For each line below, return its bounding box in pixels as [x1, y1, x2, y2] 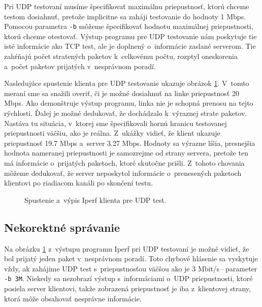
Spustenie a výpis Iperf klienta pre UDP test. [24, 194, 167, 205]
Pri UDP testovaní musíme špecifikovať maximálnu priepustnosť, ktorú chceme [4, 1, 249, 11]
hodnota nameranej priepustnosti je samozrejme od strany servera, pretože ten [4, 147, 248, 158]
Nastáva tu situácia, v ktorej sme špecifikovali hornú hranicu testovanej [4, 117, 227, 128]
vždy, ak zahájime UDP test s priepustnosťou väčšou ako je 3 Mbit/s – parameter [4, 263, 257, 273]
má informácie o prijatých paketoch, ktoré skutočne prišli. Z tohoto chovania [4, 157, 245, 168]
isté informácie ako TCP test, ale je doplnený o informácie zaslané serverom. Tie [4, 41, 256, 51]
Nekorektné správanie [4, 219, 120, 235]
